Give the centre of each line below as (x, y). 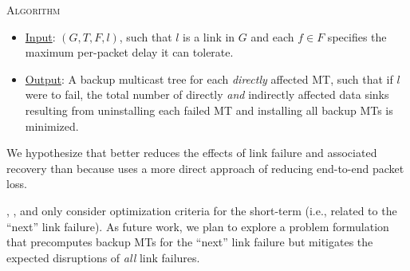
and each (272, 36)
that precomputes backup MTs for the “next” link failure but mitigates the (190, 242)
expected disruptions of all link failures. (103, 257)
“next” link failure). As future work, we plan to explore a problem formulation (198, 226)
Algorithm (34, 10)
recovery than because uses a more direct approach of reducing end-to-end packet (205, 168)
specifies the (357, 36)
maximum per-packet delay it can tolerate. (129, 52)
